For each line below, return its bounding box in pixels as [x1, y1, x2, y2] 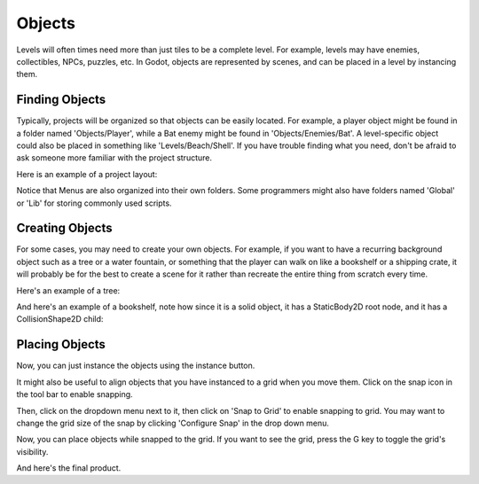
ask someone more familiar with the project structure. [16, 152, 213, 163]
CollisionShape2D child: [16, 314, 104, 324]
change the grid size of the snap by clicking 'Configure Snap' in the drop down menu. [16, 418, 330, 428]
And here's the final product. [16, 463, 122, 473]
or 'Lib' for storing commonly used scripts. [16, 198, 172, 208]
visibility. [16, 446, 49, 457]
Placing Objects [16, 337, 106, 352]
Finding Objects [16, 92, 106, 107]
